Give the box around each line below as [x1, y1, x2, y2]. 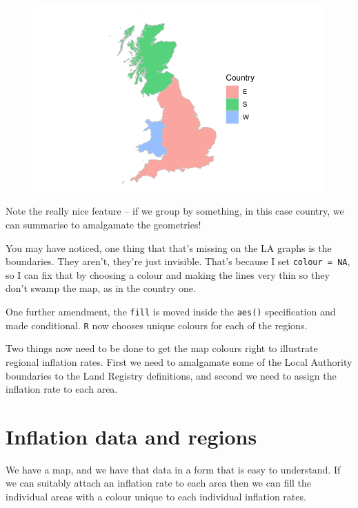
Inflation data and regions [6, 422, 257, 450]
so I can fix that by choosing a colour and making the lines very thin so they [6, 267, 330, 282]
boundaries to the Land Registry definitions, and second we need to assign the [6, 368, 337, 382]
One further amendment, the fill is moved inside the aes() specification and [6, 304, 336, 319]
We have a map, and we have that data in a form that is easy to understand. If [6, 462, 341, 476]
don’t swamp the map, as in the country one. [6, 281, 196, 295]
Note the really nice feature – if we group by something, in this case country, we [6, 204, 344, 218]
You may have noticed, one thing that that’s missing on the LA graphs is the [6, 240, 332, 255]
